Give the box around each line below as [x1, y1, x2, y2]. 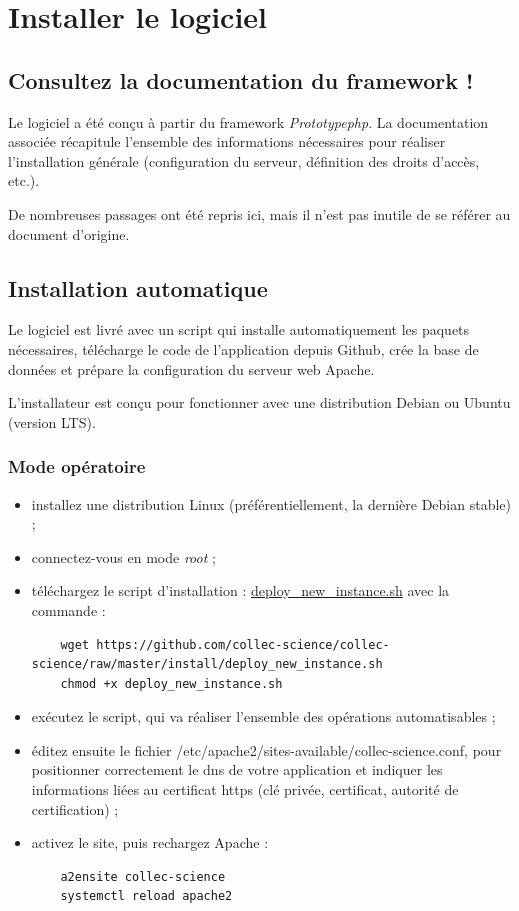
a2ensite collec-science [60, 869, 226, 884]
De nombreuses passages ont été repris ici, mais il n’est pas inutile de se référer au [8, 203, 511, 224]
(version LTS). [8, 411, 96, 432]
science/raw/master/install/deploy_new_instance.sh [31, 657, 383, 672]
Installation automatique [8, 272, 268, 303]
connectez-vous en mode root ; [31, 546, 216, 567]
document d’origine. [8, 223, 130, 244]
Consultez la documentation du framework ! [8, 64, 474, 95]
